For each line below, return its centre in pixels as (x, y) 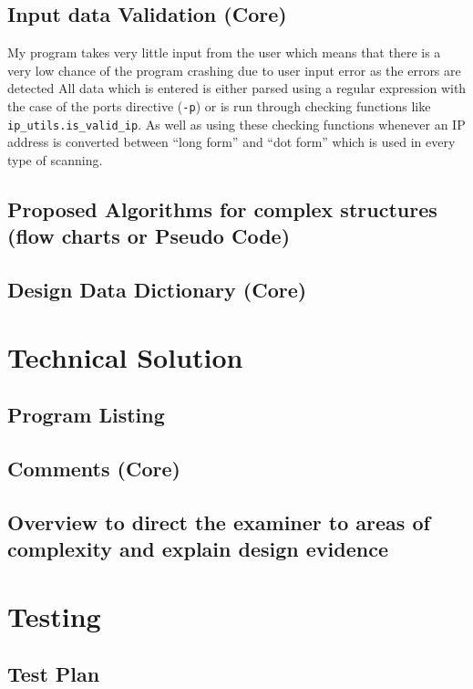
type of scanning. (55, 159)
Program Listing (86, 415)
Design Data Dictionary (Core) (157, 290)
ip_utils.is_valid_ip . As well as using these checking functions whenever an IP (236, 124)
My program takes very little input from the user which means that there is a (224, 52)
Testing (54, 616)
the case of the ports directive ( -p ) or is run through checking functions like (219, 105)
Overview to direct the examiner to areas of (219, 522)
